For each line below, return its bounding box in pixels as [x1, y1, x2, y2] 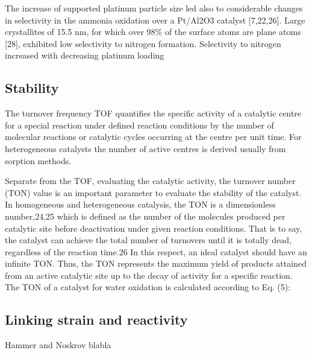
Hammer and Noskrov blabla [5, 339, 111, 351]
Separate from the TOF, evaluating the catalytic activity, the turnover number [5, 174, 296, 187]
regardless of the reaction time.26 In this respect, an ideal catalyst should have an [5, 245, 307, 258]
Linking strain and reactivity [5, 310, 188, 329]
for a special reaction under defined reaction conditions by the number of [5, 118, 274, 131]
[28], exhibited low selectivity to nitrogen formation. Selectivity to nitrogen [5, 37, 281, 49]
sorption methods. [5, 154, 72, 167]
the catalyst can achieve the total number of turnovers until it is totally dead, [5, 234, 292, 246]
